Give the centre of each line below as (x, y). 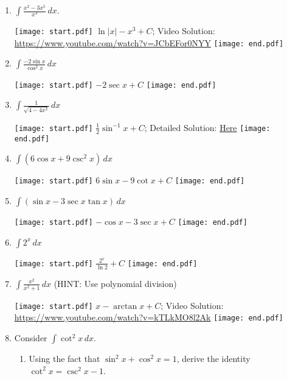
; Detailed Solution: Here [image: (207, 127)
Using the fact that (64, 359)
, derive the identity (213, 359)
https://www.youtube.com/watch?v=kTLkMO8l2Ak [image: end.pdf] (149, 317)
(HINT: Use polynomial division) (115, 283)
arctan (125, 306)
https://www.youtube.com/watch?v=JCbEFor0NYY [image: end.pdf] (149, 42)
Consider (31, 338)
